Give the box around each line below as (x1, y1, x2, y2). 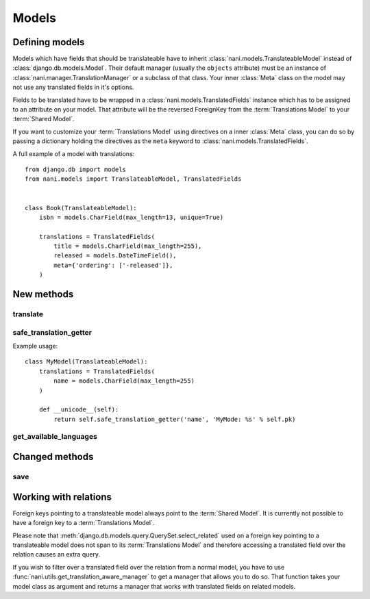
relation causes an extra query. (12, 550, 101, 559)
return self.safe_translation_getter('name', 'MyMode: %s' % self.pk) (53, 415, 296, 423)
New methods (12, 288, 74, 301)
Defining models (12, 36, 85, 48)
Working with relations (12, 491, 112, 502)
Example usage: (12, 342, 58, 350)
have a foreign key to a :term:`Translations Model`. (12, 519, 155, 527)
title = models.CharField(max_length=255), (53, 242, 202, 250)
